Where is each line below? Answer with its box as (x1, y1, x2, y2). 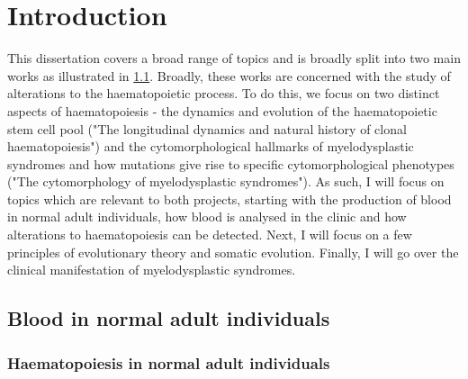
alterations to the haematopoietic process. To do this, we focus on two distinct (7, 84, 440, 103)
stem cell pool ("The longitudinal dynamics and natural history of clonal (7, 119, 407, 138)
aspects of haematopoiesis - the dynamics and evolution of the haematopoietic (7, 101, 437, 120)
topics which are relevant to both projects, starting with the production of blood (7, 189, 452, 208)
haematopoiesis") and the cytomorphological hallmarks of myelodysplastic (7, 137, 414, 156)
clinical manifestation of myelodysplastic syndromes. (7, 260, 296, 279)
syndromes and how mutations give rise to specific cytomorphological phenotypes (7, 154, 454, 173)
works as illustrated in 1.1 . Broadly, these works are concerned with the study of (7, 66, 451, 85)
